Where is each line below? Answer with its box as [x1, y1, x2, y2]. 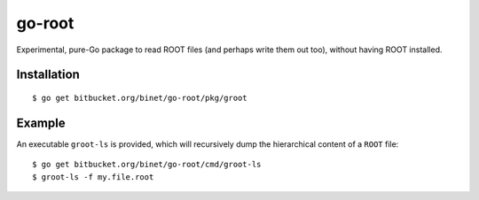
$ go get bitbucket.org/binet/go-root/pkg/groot [32, 93, 247, 103]
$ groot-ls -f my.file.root [32, 172, 154, 181]
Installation [16, 67, 80, 82]
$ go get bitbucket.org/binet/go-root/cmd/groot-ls [32, 159, 262, 170]
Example [16, 115, 66, 130]
